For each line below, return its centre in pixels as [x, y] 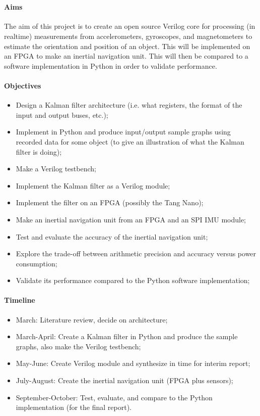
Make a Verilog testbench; [56, 169]
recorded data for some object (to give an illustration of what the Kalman [130, 141]
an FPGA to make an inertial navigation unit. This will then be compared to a [126, 56]
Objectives [23, 85]
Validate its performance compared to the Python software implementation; [133, 280]
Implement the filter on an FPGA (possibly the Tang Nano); [110, 202]
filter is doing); [39, 151]
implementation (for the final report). [74, 407]
